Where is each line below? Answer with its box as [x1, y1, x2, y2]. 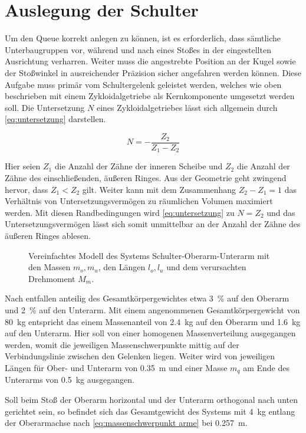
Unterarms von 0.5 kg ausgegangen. [5, 373, 134, 386]
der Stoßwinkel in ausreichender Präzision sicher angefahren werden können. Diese [5, 66, 302, 78]
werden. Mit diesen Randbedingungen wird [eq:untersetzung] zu [5, 206, 235, 218]
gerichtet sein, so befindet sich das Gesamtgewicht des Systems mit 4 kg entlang [5, 405, 295, 417]
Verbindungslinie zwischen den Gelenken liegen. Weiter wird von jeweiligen [5, 350, 275, 362]
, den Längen [98, 261, 146, 273]
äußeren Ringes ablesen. [5, 229, 91, 241]
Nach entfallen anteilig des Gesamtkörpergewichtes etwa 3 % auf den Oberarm [5, 292, 289, 304]
